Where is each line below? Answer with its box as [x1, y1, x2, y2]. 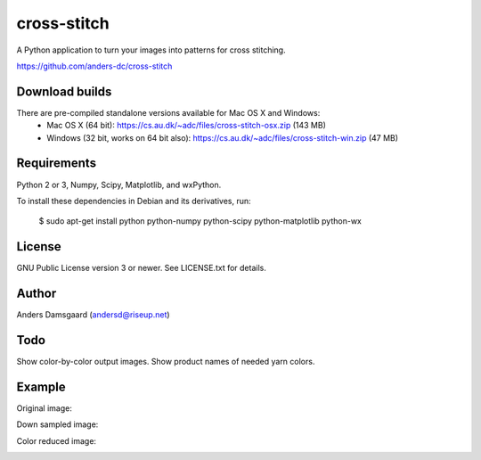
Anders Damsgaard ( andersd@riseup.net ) [16, 309, 170, 320]
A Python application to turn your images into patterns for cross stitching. [16, 45, 286, 55]
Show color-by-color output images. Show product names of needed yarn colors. [16, 357, 315, 367]
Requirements [16, 156, 97, 171]
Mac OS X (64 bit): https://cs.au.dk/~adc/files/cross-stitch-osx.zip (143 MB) [46, 120, 327, 131]
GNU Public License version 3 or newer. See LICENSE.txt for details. [16, 263, 266, 274]
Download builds [16, 84, 112, 99]
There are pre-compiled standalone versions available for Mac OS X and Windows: [16, 107, 321, 118]
